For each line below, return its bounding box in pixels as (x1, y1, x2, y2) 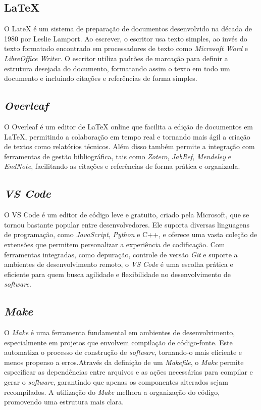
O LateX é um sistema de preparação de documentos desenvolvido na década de (4, 23, 252, 34)
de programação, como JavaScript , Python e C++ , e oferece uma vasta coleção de (4, 229, 257, 240)
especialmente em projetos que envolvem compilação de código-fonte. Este (4, 337, 233, 347)
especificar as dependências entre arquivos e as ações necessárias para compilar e (4, 367, 253, 377)
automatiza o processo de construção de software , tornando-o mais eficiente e (4, 347, 242, 357)
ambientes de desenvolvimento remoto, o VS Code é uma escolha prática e (4, 259, 233, 269)
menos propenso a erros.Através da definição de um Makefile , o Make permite (4, 356, 244, 367)
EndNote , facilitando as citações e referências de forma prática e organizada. (4, 161, 240, 171)
